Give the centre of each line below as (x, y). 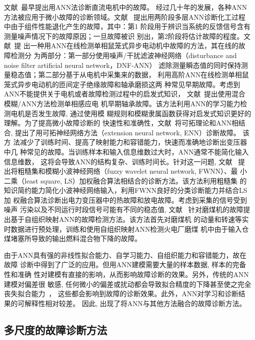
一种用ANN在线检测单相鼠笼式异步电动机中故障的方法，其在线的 (134, 46)
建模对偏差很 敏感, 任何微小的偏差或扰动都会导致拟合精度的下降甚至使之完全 (128, 284)
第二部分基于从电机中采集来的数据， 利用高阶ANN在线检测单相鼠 (143, 75)
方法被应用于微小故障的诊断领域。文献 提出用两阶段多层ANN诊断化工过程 (125, 16)
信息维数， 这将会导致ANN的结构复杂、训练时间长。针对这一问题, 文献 (118, 161)
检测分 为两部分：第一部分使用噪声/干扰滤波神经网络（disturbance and (124, 55)
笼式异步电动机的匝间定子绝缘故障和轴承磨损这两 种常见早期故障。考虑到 (122, 84)
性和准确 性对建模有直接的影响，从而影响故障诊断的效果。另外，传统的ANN (127, 274)
